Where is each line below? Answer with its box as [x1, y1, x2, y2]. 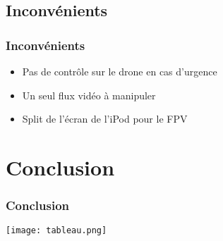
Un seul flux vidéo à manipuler [22, 87, 156, 102]
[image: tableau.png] [6, 225, 107, 236]
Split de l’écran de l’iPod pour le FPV [22, 111, 188, 126]
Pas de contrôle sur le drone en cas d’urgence [22, 64, 217, 78]
